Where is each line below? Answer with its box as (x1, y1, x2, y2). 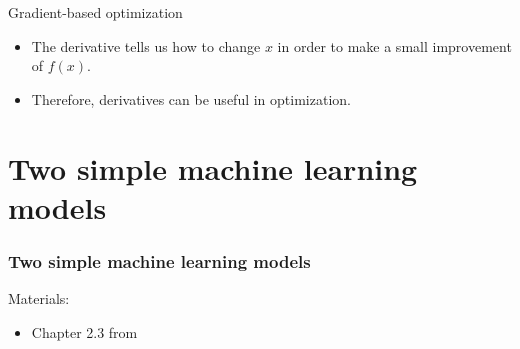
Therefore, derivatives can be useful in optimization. (31, 88, 351, 109)
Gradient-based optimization (8, 2, 183, 22)
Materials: (8, 288, 70, 309)
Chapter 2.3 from (31, 321, 138, 342)
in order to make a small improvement (277, 35, 512, 56)
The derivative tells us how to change (31, 35, 261, 56)
